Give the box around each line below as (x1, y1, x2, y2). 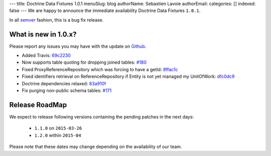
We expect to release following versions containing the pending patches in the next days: (9, 113, 194, 120)
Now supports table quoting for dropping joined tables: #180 (22, 59, 147, 65)
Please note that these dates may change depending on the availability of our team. (9, 143, 182, 150)
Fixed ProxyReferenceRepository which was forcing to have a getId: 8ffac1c (22, 66, 178, 72)
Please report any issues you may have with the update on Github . (9, 43, 147, 49)
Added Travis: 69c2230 (22, 53, 71, 59)
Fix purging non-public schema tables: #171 (22, 88, 112, 94)
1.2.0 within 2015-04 (34, 132, 81, 138)
